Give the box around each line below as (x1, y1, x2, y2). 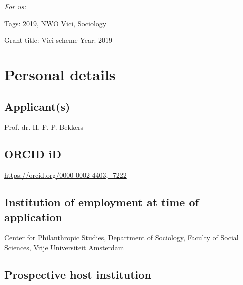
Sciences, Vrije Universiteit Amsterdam (4, 242, 124, 252)
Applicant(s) (4, 98, 70, 114)
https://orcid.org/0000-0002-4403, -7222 (4, 170, 127, 180)
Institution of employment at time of (4, 194, 199, 210)
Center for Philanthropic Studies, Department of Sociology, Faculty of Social (4, 232, 239, 243)
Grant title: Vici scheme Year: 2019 (4, 35, 113, 45)
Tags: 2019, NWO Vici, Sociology (4, 18, 107, 28)
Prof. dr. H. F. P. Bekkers (4, 122, 84, 132)
